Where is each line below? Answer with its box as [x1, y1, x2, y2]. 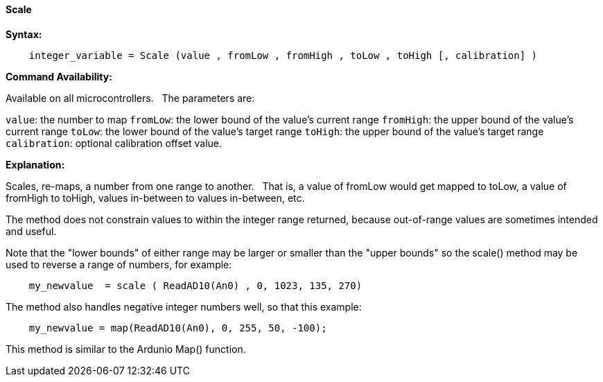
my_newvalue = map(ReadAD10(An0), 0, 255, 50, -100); [28, 322, 327, 333]
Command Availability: [6, 70, 112, 83]
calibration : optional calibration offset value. [6, 137, 222, 149]
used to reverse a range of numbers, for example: [6, 258, 232, 270]
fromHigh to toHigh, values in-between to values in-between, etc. [6, 191, 305, 204]
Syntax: [6, 28, 42, 40]
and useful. [6, 225, 57, 237]
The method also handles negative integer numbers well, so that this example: [6, 300, 362, 313]
